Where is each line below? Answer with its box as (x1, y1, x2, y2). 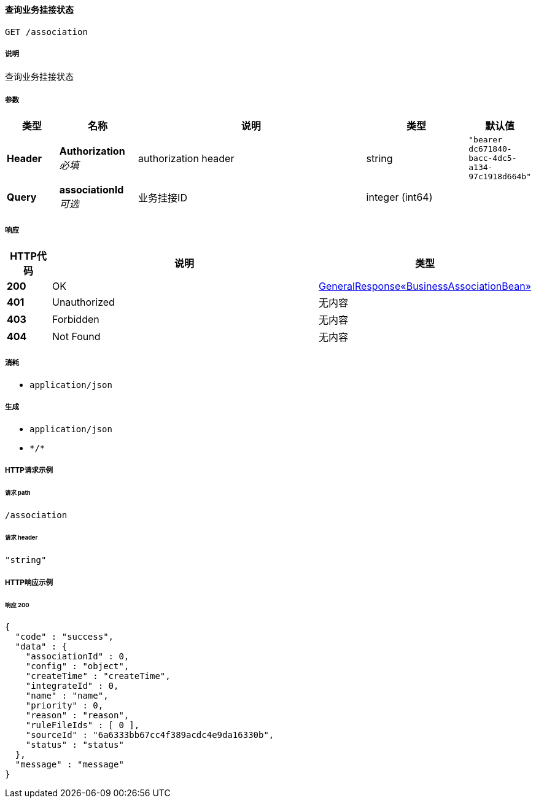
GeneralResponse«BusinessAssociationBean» (318, 279, 531, 292)
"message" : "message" (15, 759, 124, 770)
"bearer (468, 135, 503, 145)
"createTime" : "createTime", (25, 671, 171, 681)
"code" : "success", (15, 632, 114, 642)
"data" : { (15, 642, 68, 652)
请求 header (5, 534, 38, 541)
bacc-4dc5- (468, 153, 517, 163)
